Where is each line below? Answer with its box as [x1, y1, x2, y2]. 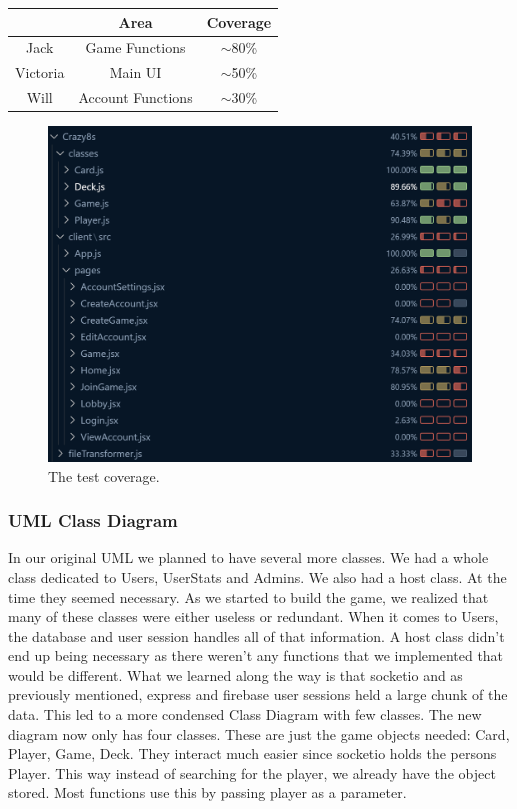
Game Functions [85, 37, 186, 58]
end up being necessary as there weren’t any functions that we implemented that [8, 645, 504, 666]
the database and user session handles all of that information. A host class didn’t [8, 625, 505, 646]
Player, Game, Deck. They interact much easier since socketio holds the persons [8, 743, 497, 764]
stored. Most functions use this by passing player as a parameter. [8, 782, 407, 803]
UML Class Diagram [8, 508, 178, 533]
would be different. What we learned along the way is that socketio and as [8, 664, 463, 685]
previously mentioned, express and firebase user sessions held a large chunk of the [8, 684, 508, 705]
